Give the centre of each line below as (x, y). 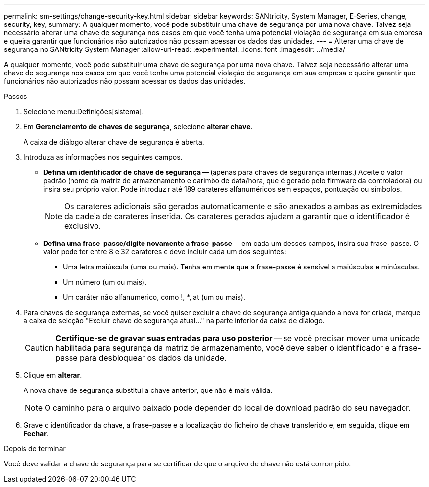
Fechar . (36, 433)
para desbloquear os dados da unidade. (153, 358)
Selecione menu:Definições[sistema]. (84, 111)
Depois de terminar (35, 449)
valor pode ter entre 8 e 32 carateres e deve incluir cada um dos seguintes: (165, 252)
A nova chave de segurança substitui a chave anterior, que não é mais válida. (148, 390)
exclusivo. (83, 226)
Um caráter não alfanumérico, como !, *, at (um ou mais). (154, 297)
